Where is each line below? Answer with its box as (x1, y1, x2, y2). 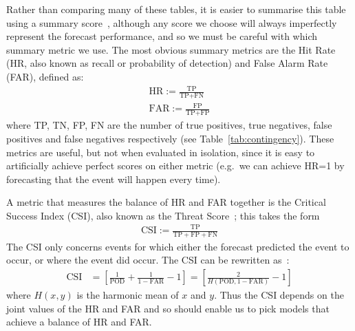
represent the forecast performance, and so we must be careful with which (6, 29, 318, 43)
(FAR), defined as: (6, 69, 84, 83)
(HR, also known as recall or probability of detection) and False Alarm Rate (6, 56, 328, 70)
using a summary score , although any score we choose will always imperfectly (6, 15, 337, 30)
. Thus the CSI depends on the (214, 288, 344, 302)
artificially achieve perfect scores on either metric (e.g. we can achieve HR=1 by (6, 158, 345, 173)
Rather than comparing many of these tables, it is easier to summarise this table (6, 2, 346, 16)
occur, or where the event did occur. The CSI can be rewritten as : (6, 253, 290, 267)
